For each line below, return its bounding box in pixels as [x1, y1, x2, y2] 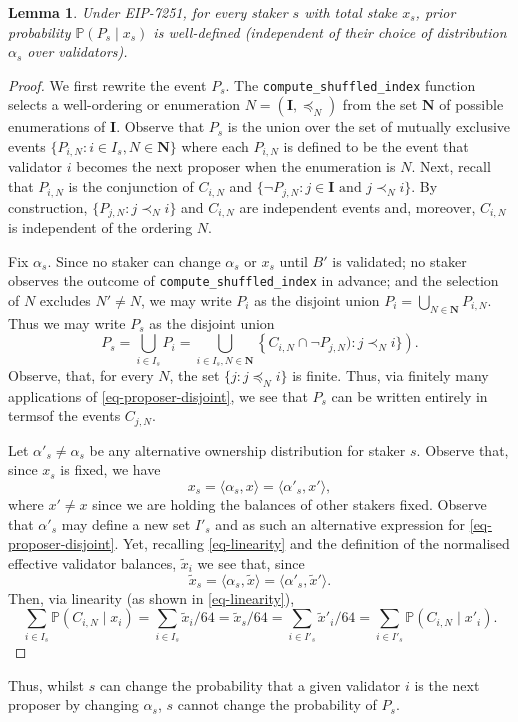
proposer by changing [8, 694, 139, 715]
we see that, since [197, 552, 305, 573]
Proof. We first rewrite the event [8, 74, 207, 95]
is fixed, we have [60, 459, 161, 480]
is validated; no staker [332, 250, 467, 271]
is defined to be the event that [283, 136, 469, 157]
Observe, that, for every [8, 364, 154, 385]
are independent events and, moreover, [239, 196, 476, 217]
